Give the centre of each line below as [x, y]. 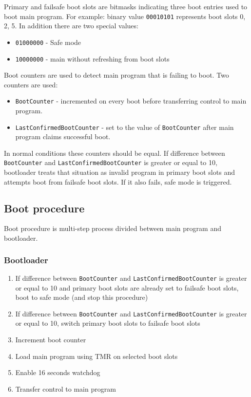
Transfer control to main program [66, 388]
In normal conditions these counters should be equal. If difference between [115, 153]
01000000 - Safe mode [48, 42]
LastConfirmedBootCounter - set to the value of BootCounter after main [125, 127]
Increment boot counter [51, 339]
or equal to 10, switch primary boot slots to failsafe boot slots [108, 323]
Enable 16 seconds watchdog [58, 372]
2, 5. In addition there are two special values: [71, 26]
